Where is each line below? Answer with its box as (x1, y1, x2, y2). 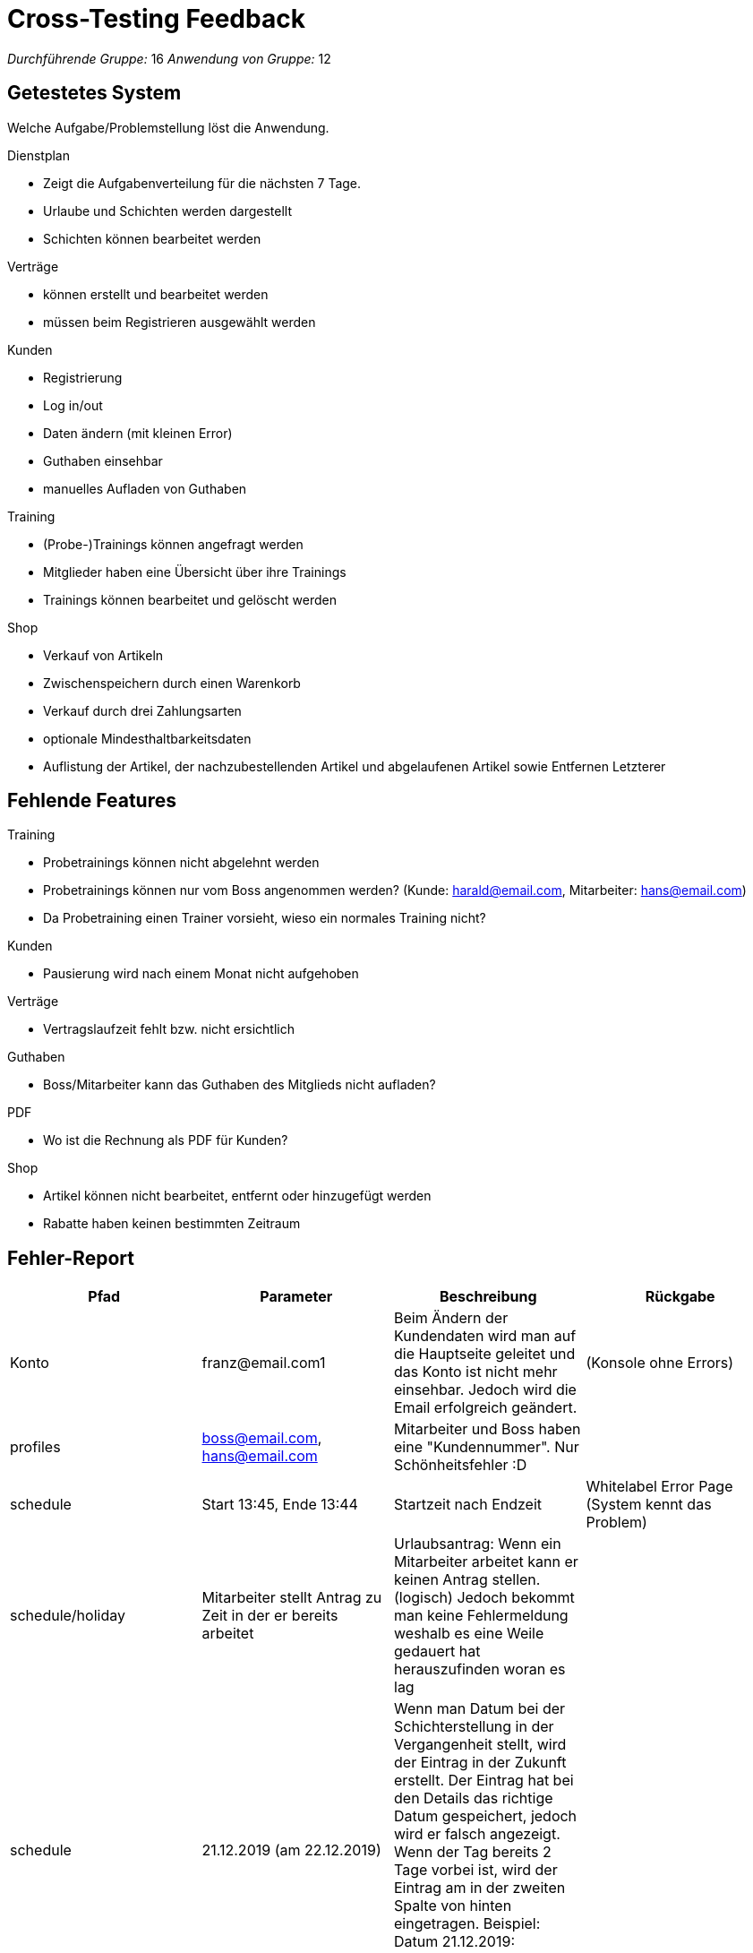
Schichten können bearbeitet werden (43, 230, 261, 246)
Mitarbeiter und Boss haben (394, 1420, 581, 1439)
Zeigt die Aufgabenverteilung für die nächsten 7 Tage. (43, 175, 362, 191)
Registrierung (43, 369, 123, 385)
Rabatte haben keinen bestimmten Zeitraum (43, 1216, 301, 1232)
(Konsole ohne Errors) (586, 1354, 734, 1372)
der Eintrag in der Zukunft (394, 1753, 567, 1772)
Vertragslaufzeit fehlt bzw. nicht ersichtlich (43, 1021, 295, 1037)
